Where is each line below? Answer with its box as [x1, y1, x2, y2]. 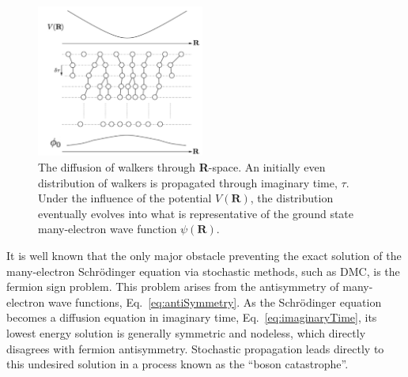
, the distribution [250, 190, 334, 206]
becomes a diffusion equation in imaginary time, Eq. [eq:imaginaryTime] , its [6, 309, 377, 326]
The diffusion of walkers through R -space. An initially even [38, 158, 326, 175]
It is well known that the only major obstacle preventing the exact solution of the [6, 247, 402, 263]
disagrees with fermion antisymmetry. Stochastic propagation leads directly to [6, 340, 384, 356]
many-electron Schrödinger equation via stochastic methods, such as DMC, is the [6, 262, 400, 279]
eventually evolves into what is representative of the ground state [38, 205, 354, 221]
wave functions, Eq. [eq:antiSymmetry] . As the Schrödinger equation [47, 293, 382, 310]
